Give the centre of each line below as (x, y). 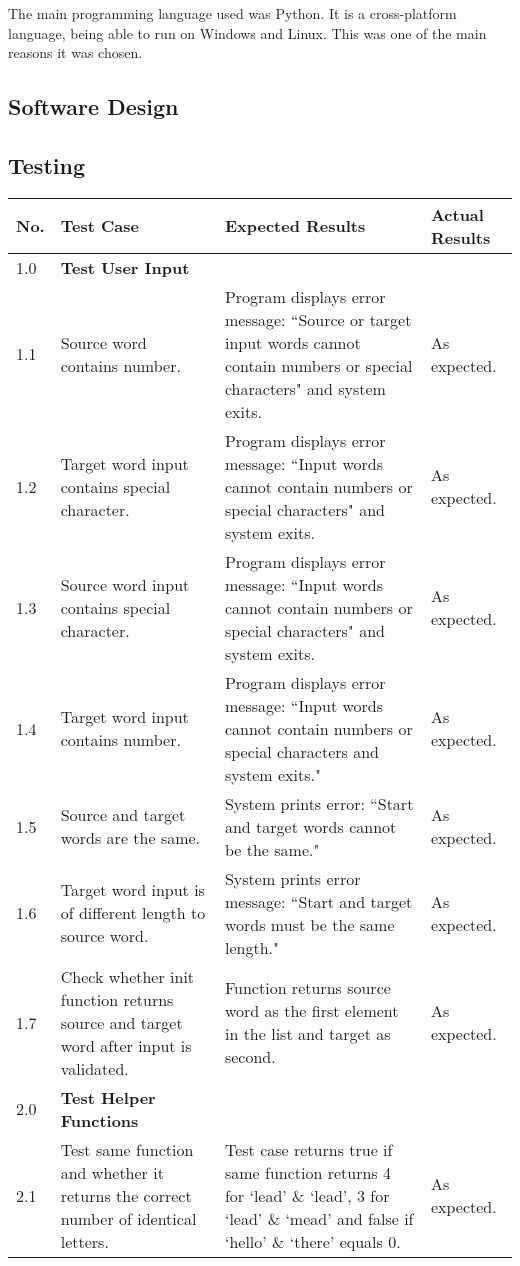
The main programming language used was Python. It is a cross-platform (232, 13)
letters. (84, 1241)
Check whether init (127, 976)
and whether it (112, 1172)
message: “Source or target (318, 319)
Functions (99, 1120)
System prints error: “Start (319, 803)
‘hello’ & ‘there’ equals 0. (312, 1241)
